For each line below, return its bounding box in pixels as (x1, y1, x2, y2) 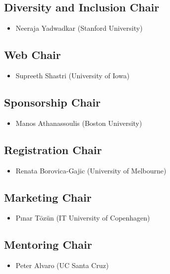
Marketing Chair (4, 189, 92, 205)
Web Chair (4, 47, 61, 62)
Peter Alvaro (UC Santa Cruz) (15, 260, 109, 271)
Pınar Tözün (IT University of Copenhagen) (15, 213, 150, 223)
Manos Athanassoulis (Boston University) (15, 117, 142, 128)
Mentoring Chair (4, 237, 92, 252)
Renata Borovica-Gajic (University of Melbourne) (15, 165, 167, 175)
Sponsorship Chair (4, 94, 101, 110)
